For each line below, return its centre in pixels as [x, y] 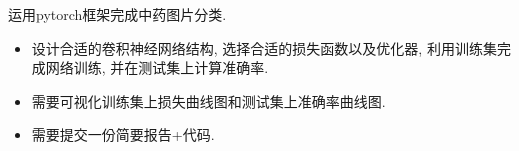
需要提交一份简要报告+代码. [123, 134]
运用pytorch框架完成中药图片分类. [117, 14]
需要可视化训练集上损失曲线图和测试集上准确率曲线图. [208, 100]
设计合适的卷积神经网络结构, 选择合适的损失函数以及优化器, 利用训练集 [264, 47]
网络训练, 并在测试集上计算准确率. [157, 67]
